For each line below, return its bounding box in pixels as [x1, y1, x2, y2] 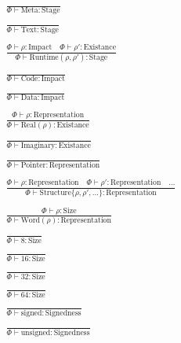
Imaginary [20, 141, 56, 149]
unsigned [20, 328, 51, 337]
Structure [39, 188, 71, 197]
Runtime [29, 53, 59, 62]
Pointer [20, 160, 46, 169]
